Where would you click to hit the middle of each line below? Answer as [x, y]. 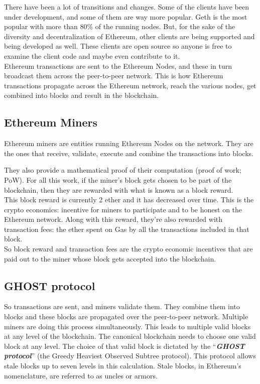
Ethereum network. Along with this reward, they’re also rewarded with [113, 219]
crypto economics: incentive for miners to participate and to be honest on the [123, 209]
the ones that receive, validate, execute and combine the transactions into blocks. [129, 153]
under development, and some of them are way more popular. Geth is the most [126, 16]
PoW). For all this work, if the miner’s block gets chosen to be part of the [118, 179]
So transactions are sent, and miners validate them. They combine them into [122, 306]
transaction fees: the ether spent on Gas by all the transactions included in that [127, 229]
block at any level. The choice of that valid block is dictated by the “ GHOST [124, 346]
